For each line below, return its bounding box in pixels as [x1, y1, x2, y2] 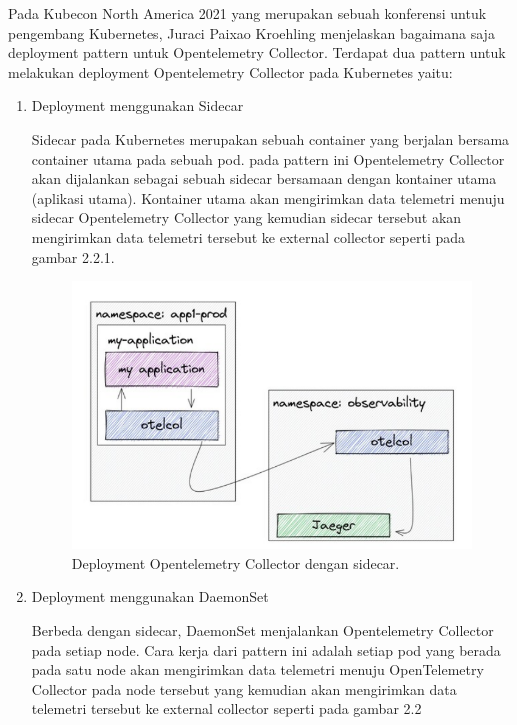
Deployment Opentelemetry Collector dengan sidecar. [71, 552, 400, 573]
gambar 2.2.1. [31, 246, 115, 267]
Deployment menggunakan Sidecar [31, 95, 244, 116]
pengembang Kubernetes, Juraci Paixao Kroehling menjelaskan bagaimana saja [8, 22, 495, 43]
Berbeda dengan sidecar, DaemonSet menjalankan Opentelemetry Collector [31, 619, 494, 640]
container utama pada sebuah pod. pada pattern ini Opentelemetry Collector [31, 148, 505, 169]
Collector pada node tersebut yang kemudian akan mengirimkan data [31, 678, 457, 699]
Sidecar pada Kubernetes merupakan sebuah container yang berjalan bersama [31, 128, 510, 149]
